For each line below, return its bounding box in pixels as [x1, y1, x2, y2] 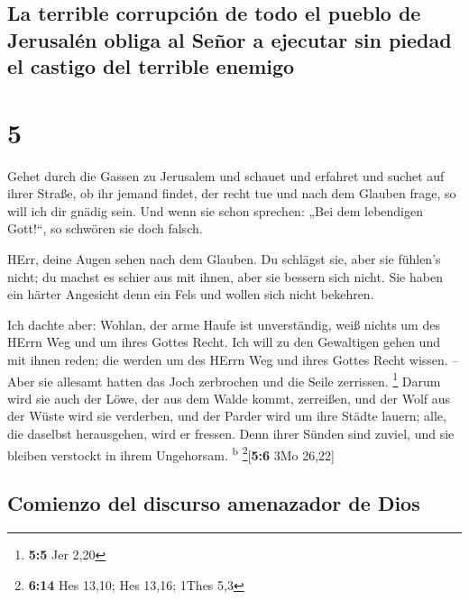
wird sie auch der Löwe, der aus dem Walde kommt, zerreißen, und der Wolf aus [7, 388, 451, 407]
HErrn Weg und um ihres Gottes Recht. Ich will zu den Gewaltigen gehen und [7, 332, 440, 351]
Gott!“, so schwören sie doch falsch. [7, 219, 203, 238]
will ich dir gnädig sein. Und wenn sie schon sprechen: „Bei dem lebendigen [7, 201, 424, 220]
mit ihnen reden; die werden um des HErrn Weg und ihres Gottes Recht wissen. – [7, 350, 459, 369]
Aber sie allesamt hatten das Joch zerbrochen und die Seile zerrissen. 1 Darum [7, 368, 441, 390]
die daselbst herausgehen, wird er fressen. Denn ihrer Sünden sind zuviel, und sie [7, 424, 455, 443]
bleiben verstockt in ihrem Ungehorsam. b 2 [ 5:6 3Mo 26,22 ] [7, 442, 336, 464]
